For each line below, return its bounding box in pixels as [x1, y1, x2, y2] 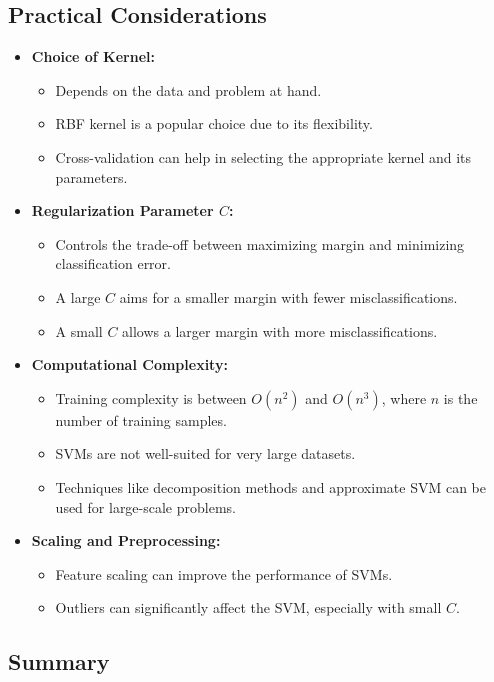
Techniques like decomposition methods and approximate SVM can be [55, 476, 486, 497]
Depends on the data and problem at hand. [55, 79, 322, 100]
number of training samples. [55, 409, 227, 430]
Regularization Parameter [31, 200, 214, 221]
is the [443, 387, 478, 408]
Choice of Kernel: [31, 46, 155, 67]
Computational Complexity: [31, 354, 228, 375]
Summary [8, 646, 110, 677]
